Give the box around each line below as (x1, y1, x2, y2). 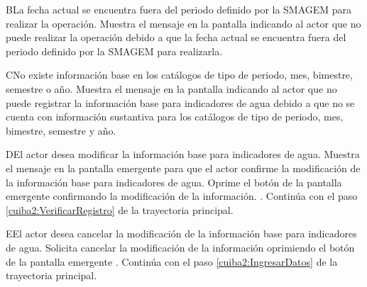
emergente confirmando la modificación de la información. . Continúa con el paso (6, 188, 358, 203)
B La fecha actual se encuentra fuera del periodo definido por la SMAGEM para (6, 2, 352, 16)
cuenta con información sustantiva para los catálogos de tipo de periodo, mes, (6, 109, 344, 124)
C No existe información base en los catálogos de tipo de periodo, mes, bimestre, (6, 67, 353, 82)
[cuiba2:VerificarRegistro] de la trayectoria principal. (6, 202, 234, 217)
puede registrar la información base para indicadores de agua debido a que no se (6, 95, 355, 110)
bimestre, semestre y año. (6, 123, 116, 137)
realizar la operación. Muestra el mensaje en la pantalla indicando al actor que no (6, 16, 361, 30)
